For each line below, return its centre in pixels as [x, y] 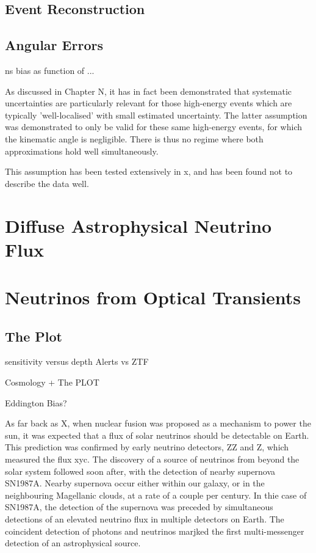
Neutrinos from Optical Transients [153, 297]
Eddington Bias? [36, 402]
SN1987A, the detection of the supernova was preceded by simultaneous [139, 507]
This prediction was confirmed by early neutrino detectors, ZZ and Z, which [147, 447]
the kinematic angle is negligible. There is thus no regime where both [134, 138]
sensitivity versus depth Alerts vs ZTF [77, 361]
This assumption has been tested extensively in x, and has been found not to [149, 171]
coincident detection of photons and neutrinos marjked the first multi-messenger [155, 531]
